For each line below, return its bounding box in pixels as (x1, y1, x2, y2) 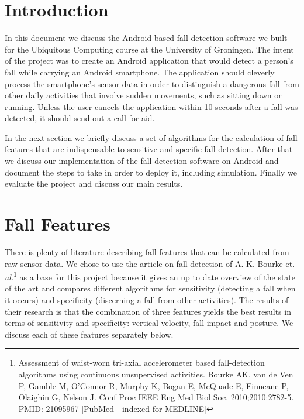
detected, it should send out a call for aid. (5, 112, 155, 124)
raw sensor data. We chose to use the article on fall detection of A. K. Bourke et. (5, 257, 295, 269)
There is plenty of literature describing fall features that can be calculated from (5, 245, 289, 257)
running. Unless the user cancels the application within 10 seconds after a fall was (5, 100, 298, 112)
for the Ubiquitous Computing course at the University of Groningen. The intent (5, 43, 294, 55)
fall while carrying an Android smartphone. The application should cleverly (5, 66, 275, 78)
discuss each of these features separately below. (5, 328, 174, 340)
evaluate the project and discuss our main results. (5, 177, 183, 190)
